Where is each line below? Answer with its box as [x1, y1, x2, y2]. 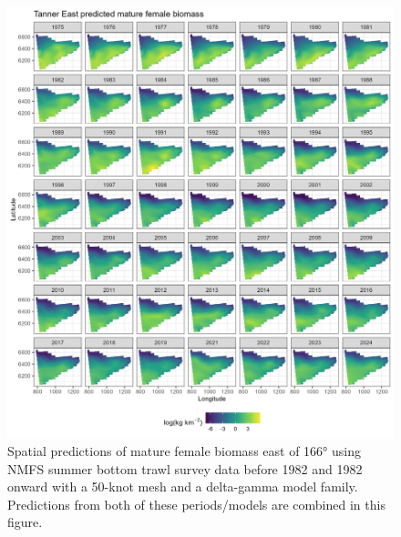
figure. [7, 512, 43, 532]
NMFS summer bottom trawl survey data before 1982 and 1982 [7, 459, 363, 478]
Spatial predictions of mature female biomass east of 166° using [7, 441, 361, 461]
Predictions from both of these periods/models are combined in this [7, 494, 386, 513]
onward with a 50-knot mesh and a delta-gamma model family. [7, 477, 358, 496]
